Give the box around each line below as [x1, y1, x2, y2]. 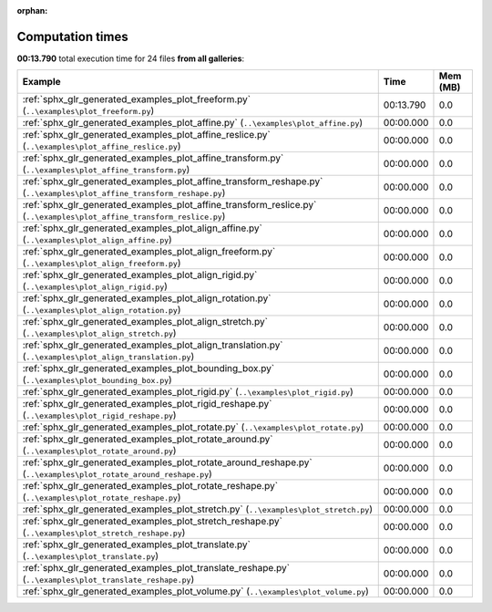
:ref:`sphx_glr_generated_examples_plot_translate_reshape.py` [22, 562, 291, 575]
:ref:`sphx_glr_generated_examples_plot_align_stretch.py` [22, 316, 269, 328]
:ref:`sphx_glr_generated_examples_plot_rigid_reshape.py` [22, 398, 272, 410]
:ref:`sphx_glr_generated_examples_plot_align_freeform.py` [22, 245, 276, 258]
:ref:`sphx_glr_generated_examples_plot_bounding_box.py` [22, 362, 275, 375]
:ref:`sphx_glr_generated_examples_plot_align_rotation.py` [22, 292, 272, 305]
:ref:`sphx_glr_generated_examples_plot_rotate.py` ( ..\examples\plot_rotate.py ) [22, 420, 364, 433]
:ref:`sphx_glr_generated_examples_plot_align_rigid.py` [22, 269, 258, 282]
